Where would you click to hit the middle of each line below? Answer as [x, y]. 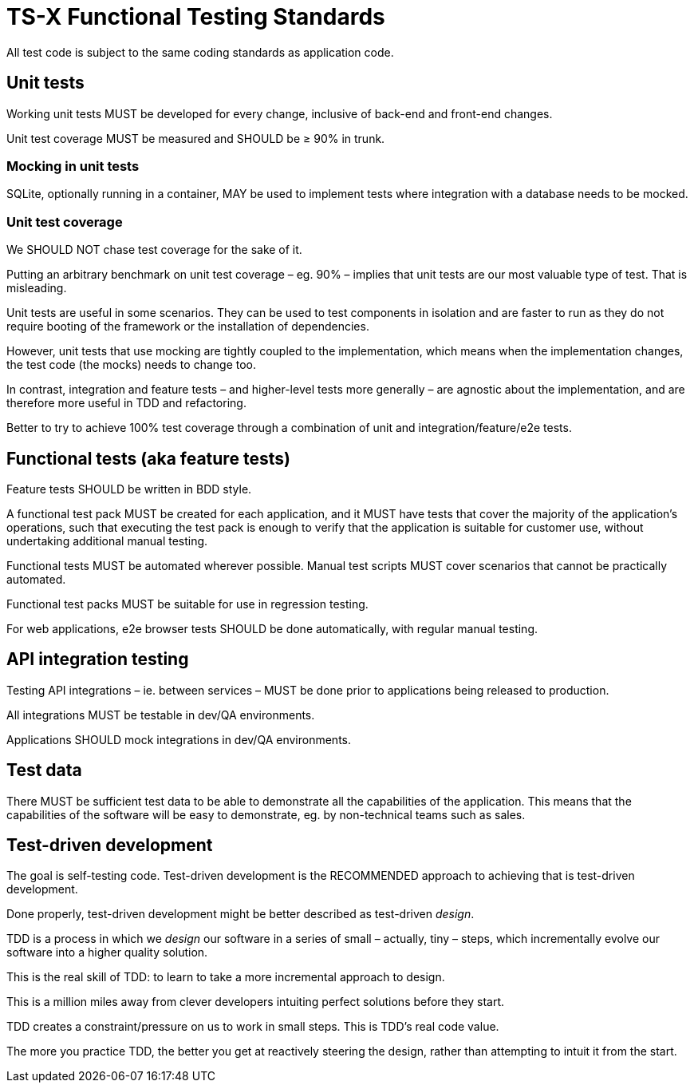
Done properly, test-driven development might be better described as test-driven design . [241, 914]
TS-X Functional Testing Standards [196, 17]
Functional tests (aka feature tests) [148, 458]
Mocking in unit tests [73, 166]
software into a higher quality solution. [107, 952]
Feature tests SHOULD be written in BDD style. [129, 489]
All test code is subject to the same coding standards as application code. [200, 52]
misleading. [37, 288]
